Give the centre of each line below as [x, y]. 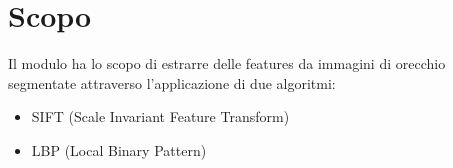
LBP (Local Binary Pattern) [119, 149]
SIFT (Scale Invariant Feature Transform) [160, 116]
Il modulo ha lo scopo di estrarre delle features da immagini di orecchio [227, 63]
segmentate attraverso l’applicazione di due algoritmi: [172, 82]
